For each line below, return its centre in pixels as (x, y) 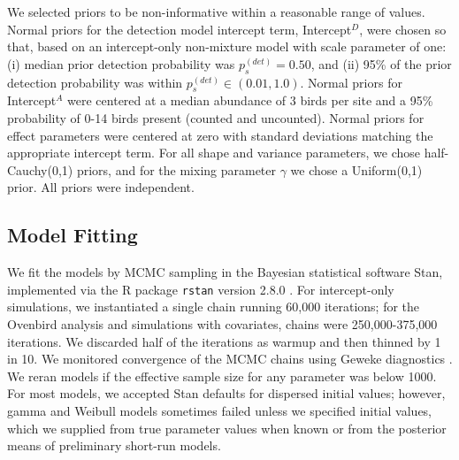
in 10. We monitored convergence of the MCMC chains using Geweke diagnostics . (230, 359)
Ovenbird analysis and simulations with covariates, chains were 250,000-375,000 (222, 323)
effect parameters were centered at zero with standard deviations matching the (220, 135)
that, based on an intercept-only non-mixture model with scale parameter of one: (227, 46)
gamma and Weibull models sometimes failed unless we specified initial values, (220, 410)
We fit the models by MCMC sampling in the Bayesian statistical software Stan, (225, 272)
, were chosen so (403, 29)
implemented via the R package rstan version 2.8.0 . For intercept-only (201, 289)
